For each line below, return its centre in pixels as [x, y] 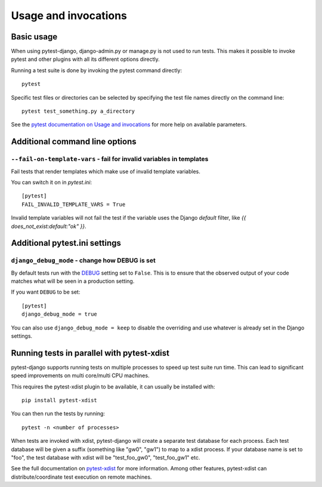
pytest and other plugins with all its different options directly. [86, 59]
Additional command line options [74, 142]
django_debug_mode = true [60, 314]
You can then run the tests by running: [58, 414]
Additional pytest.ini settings [66, 243]
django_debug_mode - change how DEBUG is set [83, 261]
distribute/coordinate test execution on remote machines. [81, 477]
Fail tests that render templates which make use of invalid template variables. [106, 171]
